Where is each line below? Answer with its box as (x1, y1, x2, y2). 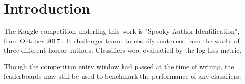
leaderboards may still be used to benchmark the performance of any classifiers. (4, 70, 241, 81)
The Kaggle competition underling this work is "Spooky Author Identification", (4, 26, 240, 36)
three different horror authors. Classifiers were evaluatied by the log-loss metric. (4, 45, 242, 55)
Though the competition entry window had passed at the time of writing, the (4, 61, 234, 71)
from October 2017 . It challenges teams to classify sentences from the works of (4, 35, 240, 45)
